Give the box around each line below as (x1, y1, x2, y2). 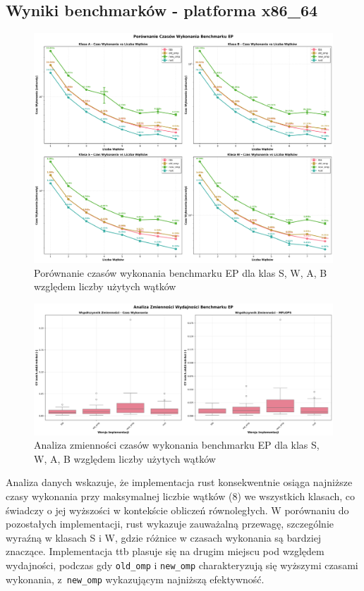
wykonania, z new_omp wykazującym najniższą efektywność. (6, 571, 265, 586)
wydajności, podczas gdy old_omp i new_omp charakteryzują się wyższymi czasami (6, 557, 358, 572)
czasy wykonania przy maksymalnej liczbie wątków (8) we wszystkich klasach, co (6, 488, 356, 503)
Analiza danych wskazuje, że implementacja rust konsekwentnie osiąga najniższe (6, 475, 353, 490)
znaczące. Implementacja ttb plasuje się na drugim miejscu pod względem (6, 544, 324, 559)
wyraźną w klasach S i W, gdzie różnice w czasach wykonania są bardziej (6, 530, 322, 545)
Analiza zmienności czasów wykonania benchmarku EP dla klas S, (34, 437, 320, 452)
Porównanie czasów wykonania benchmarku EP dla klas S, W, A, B (34, 265, 327, 280)
